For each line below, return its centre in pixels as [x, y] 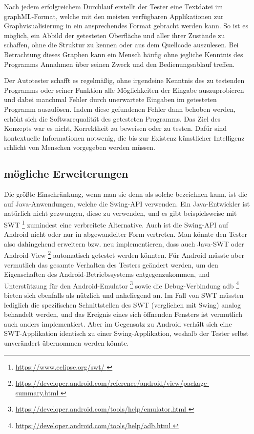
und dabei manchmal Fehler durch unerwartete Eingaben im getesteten [110, 99]
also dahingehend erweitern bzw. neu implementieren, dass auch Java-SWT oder [124, 243]
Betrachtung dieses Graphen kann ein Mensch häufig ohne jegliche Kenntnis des [124, 54]
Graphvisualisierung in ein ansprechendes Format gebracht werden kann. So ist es [126, 26]
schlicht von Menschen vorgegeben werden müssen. [80, 147]
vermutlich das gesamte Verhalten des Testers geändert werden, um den [111, 264]
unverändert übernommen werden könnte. [66, 342]
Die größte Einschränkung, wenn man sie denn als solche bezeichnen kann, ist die [126, 194]
